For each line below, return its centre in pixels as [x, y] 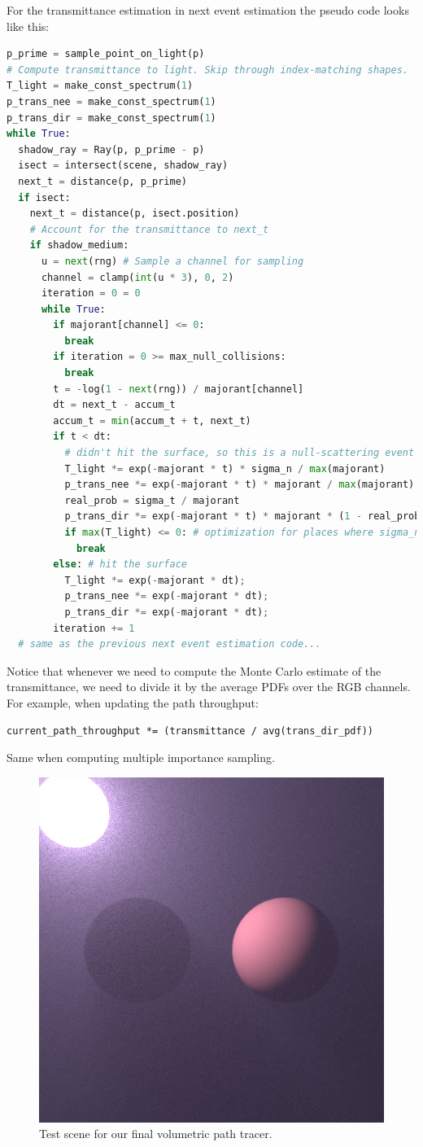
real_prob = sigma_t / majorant [152, 500]
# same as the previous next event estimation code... [170, 644]
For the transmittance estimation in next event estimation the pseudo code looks [208, 10]
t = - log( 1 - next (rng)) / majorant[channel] [179, 389]
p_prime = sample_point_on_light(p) [106, 54]
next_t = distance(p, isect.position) [135, 214]
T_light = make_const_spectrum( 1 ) [100, 86]
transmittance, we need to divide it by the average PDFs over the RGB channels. [209, 687]
